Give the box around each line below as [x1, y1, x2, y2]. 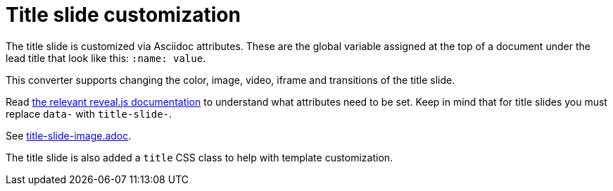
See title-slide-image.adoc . [6, 129, 132, 142]
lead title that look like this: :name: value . [6, 51, 206, 64]
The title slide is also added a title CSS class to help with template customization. [6, 151, 393, 164]
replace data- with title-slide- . [6, 107, 172, 120]
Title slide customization [6, 3, 241, 27]
